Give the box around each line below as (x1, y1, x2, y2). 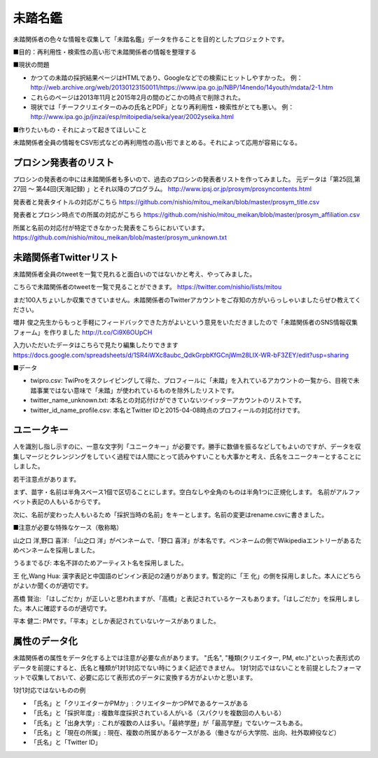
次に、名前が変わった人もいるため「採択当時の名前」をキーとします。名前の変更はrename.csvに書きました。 (13, 510, 328, 519)
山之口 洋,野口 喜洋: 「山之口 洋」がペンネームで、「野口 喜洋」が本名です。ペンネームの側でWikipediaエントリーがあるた (13, 536, 362, 545)
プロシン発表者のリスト (13, 156, 115, 168)
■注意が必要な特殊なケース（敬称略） (13, 524, 123, 532)
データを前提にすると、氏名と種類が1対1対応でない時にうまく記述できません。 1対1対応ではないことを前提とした (13, 664, 337, 672)
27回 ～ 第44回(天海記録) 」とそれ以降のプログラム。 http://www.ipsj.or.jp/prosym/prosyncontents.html (13, 185, 311, 193)
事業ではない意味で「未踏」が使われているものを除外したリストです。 (36, 386, 238, 395)
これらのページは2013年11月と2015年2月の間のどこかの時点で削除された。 (30, 93, 245, 101)
